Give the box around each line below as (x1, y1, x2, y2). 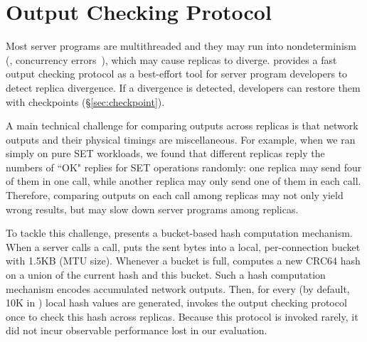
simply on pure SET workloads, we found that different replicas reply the (6, 146, 325, 161)
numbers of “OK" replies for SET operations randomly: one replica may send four (6, 159, 362, 174)
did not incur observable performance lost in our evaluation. (6, 323, 267, 338)
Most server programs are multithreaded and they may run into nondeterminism (6, 38, 356, 53)
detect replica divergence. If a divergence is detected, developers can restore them (6, 80, 361, 95)
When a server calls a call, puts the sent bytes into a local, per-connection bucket (6, 239, 361, 254)
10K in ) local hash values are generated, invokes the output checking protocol (6, 295, 347, 310)
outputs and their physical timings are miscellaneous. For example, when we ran (6, 132, 356, 146)
